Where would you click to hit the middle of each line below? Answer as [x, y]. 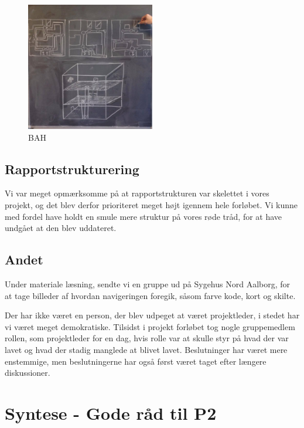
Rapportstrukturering [72, 169]
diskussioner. [28, 373]
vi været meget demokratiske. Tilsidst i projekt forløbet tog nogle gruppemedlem [150, 326]
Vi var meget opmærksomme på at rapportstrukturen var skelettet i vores [137, 193]
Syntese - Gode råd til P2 [111, 412]
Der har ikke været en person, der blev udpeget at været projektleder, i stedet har [152, 315]
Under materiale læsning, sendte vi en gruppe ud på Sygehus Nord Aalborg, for [148, 283]
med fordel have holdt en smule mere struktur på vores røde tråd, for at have [144, 216]
